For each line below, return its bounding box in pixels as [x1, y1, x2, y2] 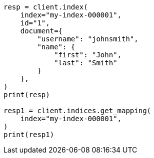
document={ [20, 27, 63, 35]
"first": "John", [54, 51, 122, 59]
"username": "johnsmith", [37, 35, 138, 43]
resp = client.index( [3, 3, 88, 11]
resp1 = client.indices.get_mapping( [3, 107, 151, 115]
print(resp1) [3, 131, 54, 139]
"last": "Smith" [54, 59, 117, 67]
